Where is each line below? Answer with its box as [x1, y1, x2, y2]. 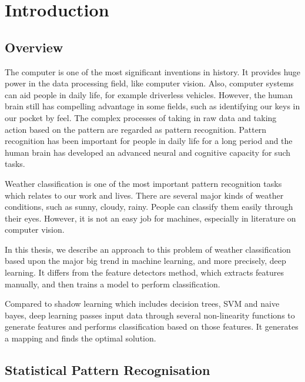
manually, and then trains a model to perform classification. [5, 277, 220, 290]
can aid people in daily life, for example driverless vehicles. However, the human [5, 88, 293, 100]
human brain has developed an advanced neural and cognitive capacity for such [5, 146, 291, 158]
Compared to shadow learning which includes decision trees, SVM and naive [5, 297, 280, 310]
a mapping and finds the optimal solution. [5, 332, 156, 344]
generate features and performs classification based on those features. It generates [5, 320, 299, 333]
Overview [5, 38, 63, 56]
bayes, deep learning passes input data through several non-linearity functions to [5, 309, 295, 321]
